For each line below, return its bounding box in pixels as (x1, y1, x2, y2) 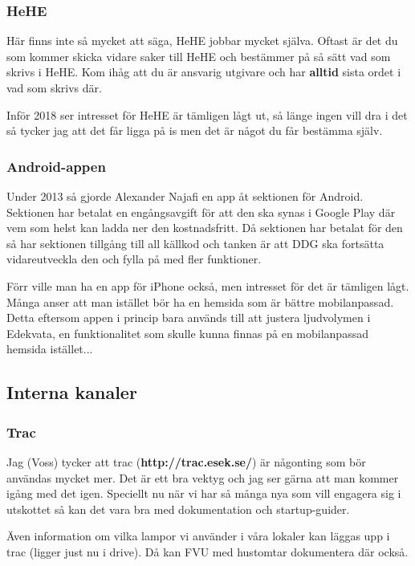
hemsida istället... (6, 340, 93, 357)
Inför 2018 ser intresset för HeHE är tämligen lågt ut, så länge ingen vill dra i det (6, 106, 408, 123)
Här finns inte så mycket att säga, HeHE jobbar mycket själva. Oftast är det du (6, 32, 398, 49)
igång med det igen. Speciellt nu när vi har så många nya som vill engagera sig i (6, 485, 401, 502)
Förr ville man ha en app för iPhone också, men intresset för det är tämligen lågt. (6, 277, 409, 294)
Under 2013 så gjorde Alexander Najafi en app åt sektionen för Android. (6, 188, 364, 204)
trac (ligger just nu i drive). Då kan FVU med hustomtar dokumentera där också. (6, 543, 409, 560)
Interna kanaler (6, 380, 137, 405)
